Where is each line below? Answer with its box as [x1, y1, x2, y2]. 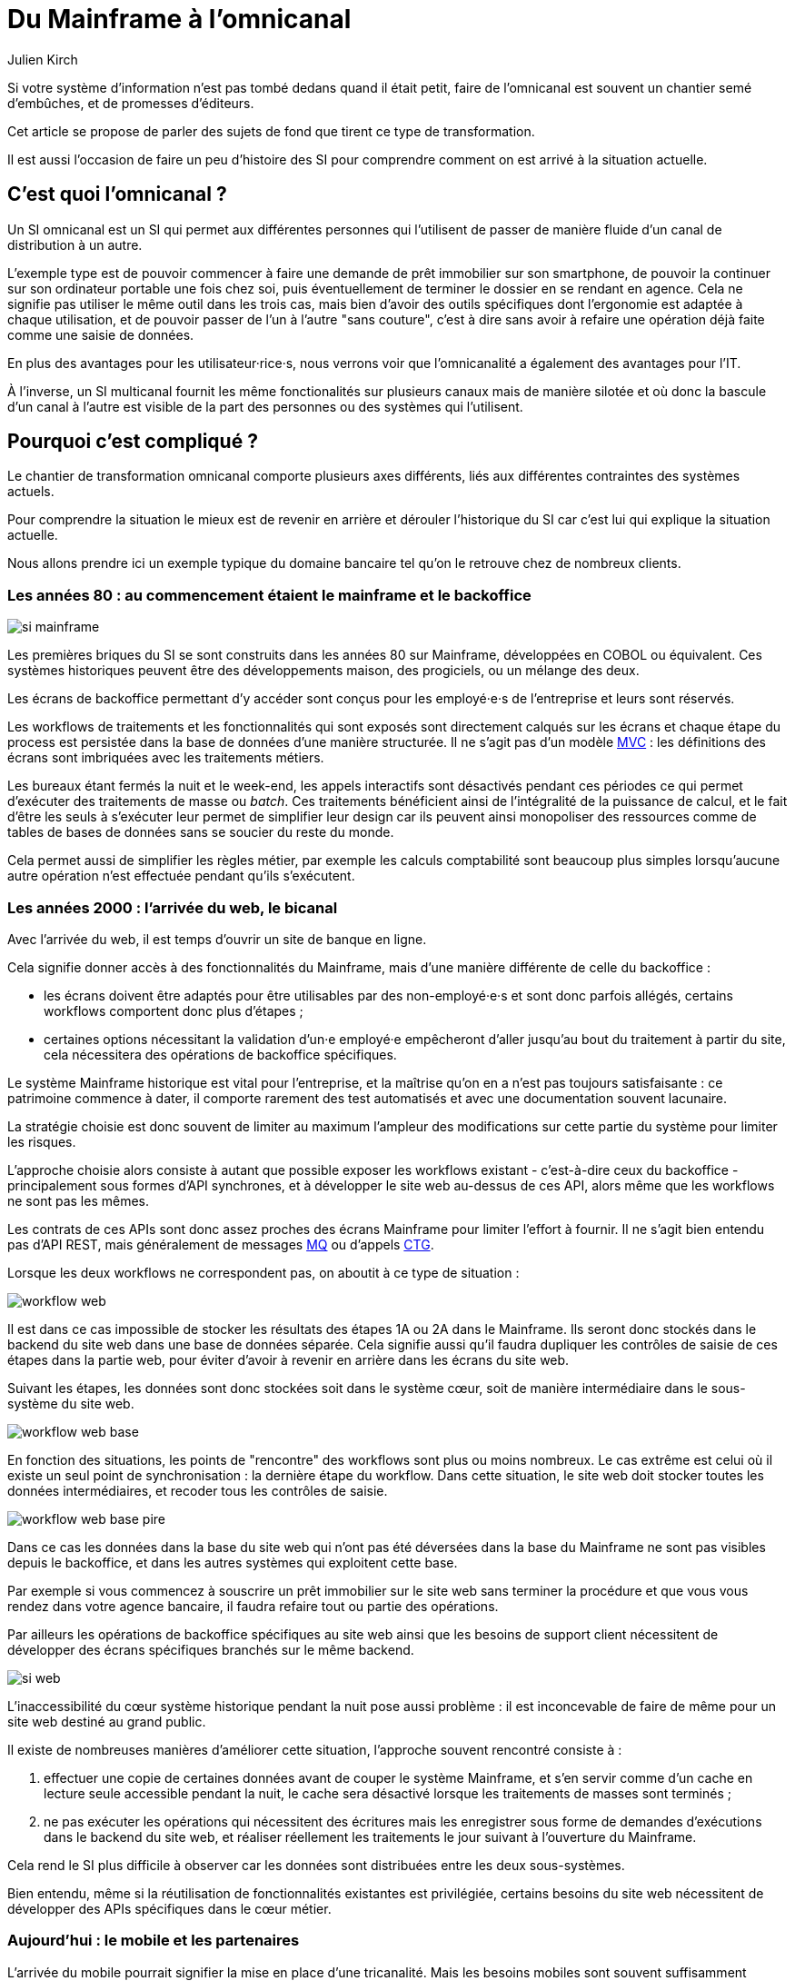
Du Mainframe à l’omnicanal [7, 4, 352, 35]
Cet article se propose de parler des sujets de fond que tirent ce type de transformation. [7, 123, 535, 139]
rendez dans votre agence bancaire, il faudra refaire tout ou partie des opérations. [7, 1598, 499, 1614]
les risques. [7, 1133, 76, 1150]
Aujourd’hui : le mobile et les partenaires [7, 1931, 300, 1950]
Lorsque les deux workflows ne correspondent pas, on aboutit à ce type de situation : [7, 1264, 520, 1280]
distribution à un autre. [7, 236, 143, 253]
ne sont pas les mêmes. [7, 1192, 149, 1209]
